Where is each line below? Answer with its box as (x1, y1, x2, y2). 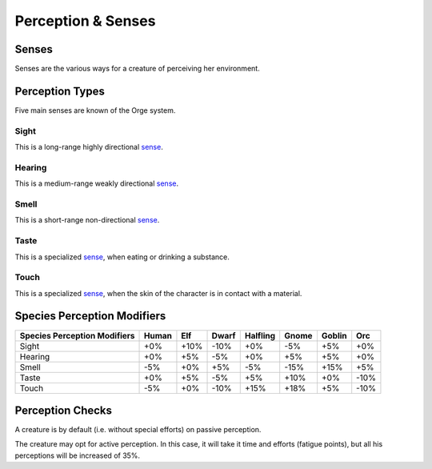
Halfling (244, 330, 276, 341)
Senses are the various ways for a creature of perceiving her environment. (14, 64, 260, 74)
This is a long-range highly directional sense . (14, 142, 163, 152)
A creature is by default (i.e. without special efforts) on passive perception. (14, 425, 262, 435)
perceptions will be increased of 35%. (14, 451, 140, 460)
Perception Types (14, 84, 106, 98)
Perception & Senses (14, 12, 156, 30)
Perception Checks (14, 404, 112, 417)
